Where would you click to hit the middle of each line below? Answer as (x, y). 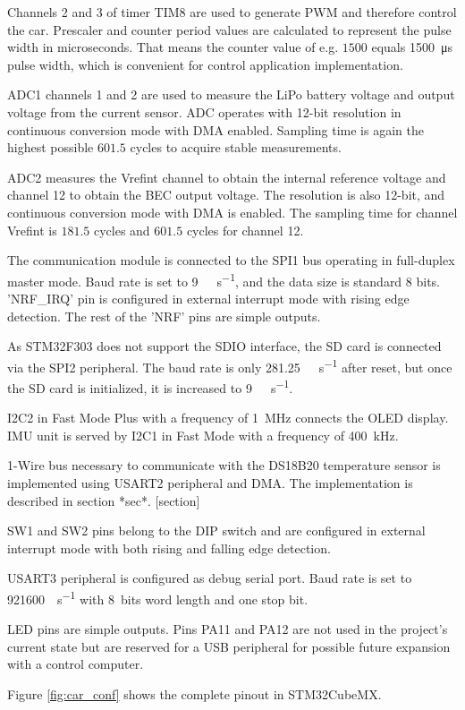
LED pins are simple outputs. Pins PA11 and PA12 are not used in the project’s (228, 629)
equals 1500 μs (412, 47)
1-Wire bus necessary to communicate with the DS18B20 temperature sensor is (224, 465)
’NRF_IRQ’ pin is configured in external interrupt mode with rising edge (208, 298)
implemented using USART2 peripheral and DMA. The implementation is (210, 483)
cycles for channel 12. (245, 230)
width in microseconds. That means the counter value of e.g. (173, 47)
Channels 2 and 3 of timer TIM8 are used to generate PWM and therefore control (232, 12)
